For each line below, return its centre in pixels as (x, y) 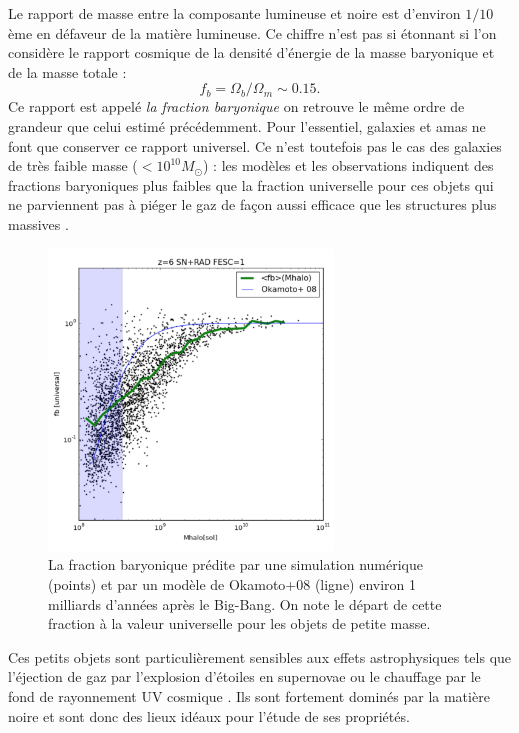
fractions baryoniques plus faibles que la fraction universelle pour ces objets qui (251, 184)
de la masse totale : (67, 71)
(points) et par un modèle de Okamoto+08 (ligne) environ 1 (232, 584)
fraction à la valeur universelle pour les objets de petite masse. (239, 623)
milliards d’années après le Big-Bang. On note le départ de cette (245, 603)
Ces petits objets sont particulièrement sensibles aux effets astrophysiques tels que (260, 656)
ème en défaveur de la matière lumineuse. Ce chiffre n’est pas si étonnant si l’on (252, 32)
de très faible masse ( (73, 165)
